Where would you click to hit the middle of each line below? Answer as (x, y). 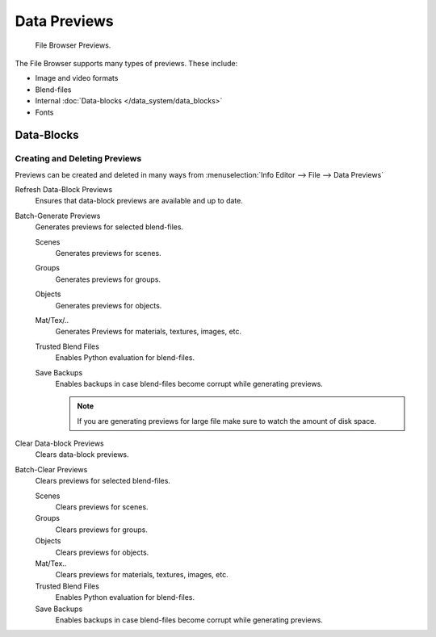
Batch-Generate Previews (58, 216)
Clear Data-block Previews (59, 443)
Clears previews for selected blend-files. (103, 481)
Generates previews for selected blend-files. (109, 227)
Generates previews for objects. (109, 305)
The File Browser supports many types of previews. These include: (126, 63)
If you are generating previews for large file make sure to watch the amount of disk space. (227, 421)
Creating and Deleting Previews (78, 159)
